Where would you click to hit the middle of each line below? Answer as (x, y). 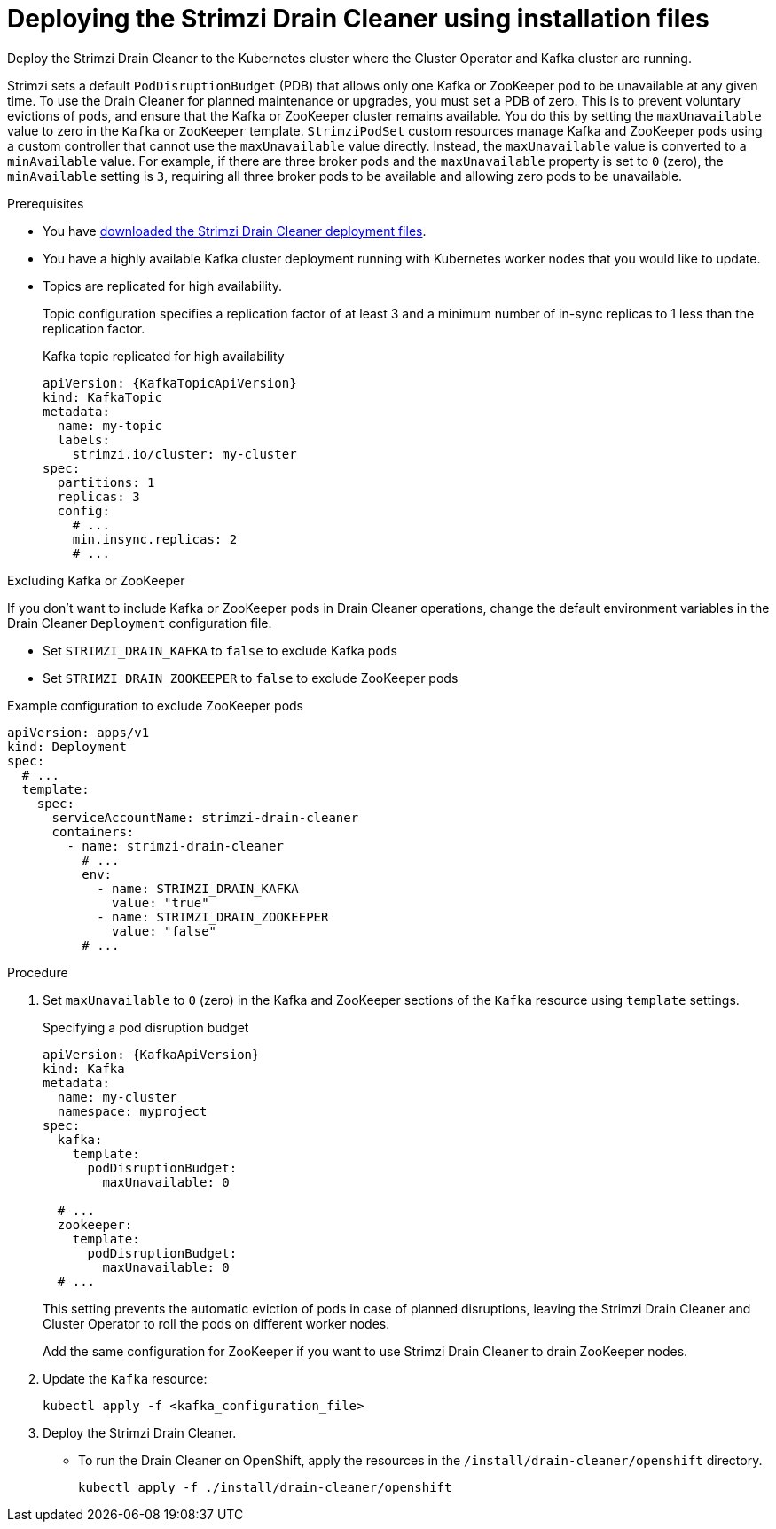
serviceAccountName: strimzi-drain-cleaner (205, 817)
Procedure (38, 972)
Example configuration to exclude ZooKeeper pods (155, 705)
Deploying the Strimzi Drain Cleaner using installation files (358, 19)
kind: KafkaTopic (102, 397)
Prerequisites (46, 203)
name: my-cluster (117, 1097)
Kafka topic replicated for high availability (164, 356)
